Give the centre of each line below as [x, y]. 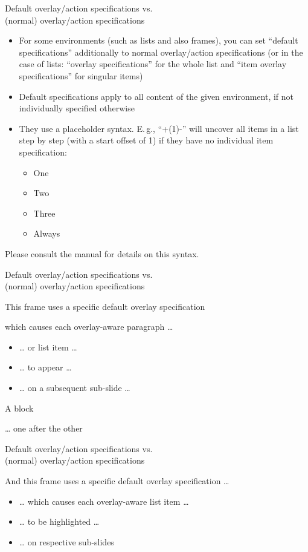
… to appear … [45, 367]
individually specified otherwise [77, 108]
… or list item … [48, 347]
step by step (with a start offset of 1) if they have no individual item [146, 140]
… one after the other [44, 428]
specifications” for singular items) [81, 75]
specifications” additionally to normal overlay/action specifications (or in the [161, 52]
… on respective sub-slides [66, 541]
